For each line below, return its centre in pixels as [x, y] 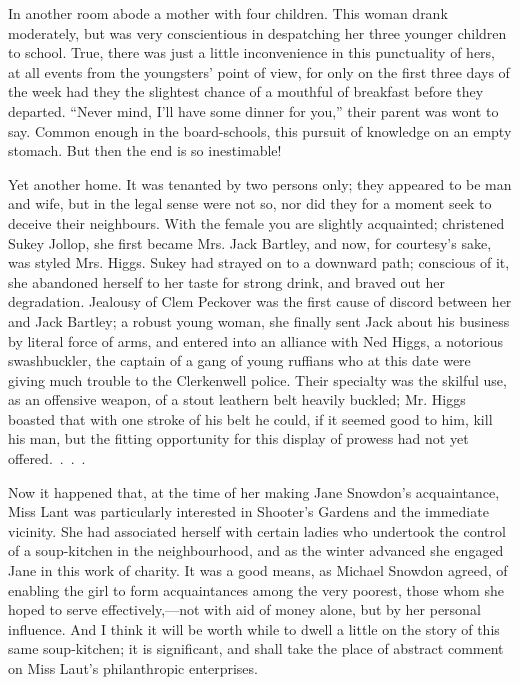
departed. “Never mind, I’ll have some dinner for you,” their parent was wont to [253, 110]
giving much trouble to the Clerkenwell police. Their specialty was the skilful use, [257, 379]
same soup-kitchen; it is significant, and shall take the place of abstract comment [256, 648]
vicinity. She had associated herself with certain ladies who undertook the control [257, 530]
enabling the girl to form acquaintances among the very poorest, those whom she [256, 589]
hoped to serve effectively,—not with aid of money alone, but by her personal [244, 609]
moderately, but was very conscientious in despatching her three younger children [257, 32]
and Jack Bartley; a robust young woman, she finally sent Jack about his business [259, 320]
